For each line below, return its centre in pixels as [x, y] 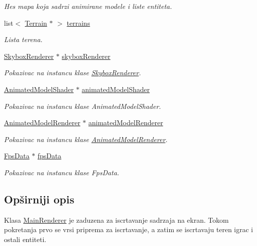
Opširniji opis [39, 199]
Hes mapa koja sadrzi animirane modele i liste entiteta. [88, 6]
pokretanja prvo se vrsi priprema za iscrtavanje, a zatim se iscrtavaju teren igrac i [128, 229]
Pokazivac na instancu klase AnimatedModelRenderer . [86, 139]
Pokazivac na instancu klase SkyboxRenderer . [72, 73]
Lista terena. [23, 39]
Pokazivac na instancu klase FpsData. [62, 172]
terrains [78, 23]
